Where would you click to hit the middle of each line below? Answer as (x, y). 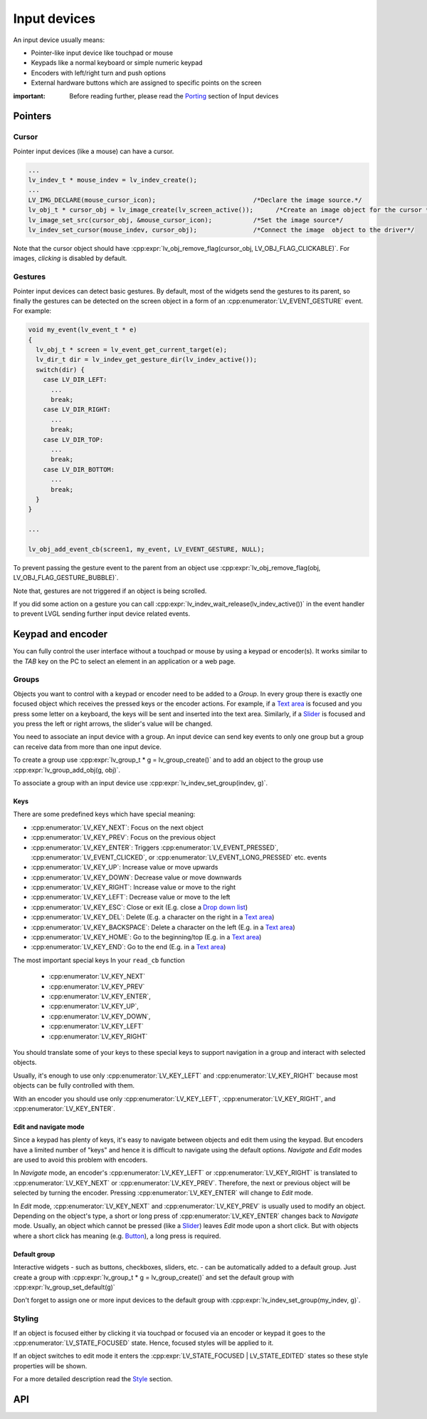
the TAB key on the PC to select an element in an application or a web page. (125, 661)
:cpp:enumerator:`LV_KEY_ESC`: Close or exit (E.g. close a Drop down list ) (139, 907)
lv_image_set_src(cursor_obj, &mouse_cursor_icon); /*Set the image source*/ (186, 220)
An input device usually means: (59, 40)
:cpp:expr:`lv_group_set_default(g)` (64, 1287)
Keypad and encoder (60, 634)
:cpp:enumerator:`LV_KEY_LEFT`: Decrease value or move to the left (131, 897)
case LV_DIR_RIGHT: (77, 409)
